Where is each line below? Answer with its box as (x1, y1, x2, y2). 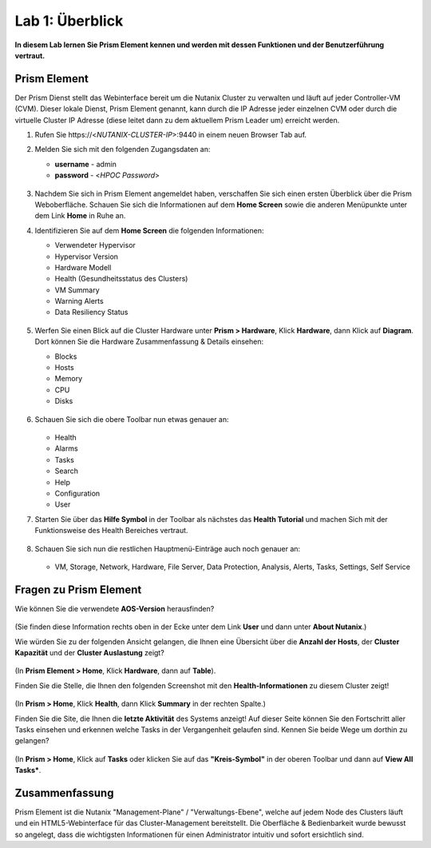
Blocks (54, 352, 77, 361)
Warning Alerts (54, 297, 104, 306)
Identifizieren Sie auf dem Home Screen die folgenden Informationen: (34, 225, 264, 235)
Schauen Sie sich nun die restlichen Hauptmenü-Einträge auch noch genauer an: (34, 543, 301, 553)
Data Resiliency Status (54, 308, 129, 317)
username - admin (54, 159, 117, 169)
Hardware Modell (54, 262, 112, 272)
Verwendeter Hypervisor (54, 241, 136, 250)
